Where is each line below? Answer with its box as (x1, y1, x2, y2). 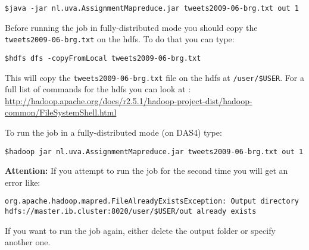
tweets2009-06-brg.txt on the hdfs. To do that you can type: (5, 33, 235, 45)
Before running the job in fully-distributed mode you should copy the (5, 21, 258, 33)
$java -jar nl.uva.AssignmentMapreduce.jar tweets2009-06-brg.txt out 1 (5, 4, 299, 12)
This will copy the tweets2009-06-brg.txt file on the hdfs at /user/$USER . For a (5, 71, 304, 83)
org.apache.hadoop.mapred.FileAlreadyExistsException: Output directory (5, 197, 299, 206)
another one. (5, 236, 51, 248)
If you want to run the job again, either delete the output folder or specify (5, 224, 276, 236)
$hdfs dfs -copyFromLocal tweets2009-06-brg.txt (5, 54, 201, 62)
